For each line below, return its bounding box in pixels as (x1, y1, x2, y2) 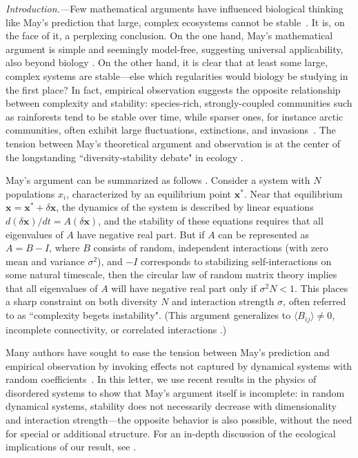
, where (49, 240, 80, 255)
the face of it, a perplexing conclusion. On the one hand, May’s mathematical (6, 28, 333, 43)
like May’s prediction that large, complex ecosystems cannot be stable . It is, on (6, 14, 345, 29)
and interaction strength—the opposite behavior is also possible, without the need (6, 413, 352, 427)
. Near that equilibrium (243, 186, 343, 200)
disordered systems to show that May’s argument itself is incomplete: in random (6, 385, 345, 399)
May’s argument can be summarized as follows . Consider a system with (6, 173, 310, 187)
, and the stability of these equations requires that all (98, 213, 324, 227)
